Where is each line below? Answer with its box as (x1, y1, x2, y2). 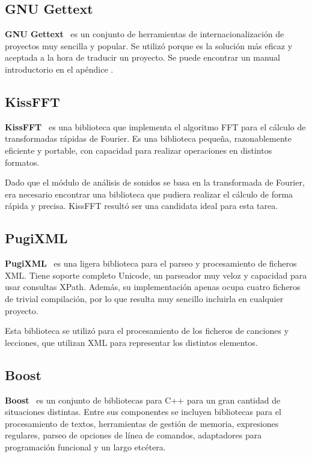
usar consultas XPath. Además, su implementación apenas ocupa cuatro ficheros (5, 280, 301, 293)
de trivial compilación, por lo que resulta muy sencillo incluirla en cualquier (5, 292, 284, 304)
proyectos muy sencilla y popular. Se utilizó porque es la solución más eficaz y (5, 39, 293, 52)
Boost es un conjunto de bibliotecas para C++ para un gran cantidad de (5, 393, 281, 406)
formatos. (5, 156, 40, 168)
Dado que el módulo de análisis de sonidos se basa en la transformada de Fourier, (5, 176, 305, 189)
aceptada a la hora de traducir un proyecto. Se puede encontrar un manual (5, 51, 280, 64)
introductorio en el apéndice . (5, 62, 114, 75)
